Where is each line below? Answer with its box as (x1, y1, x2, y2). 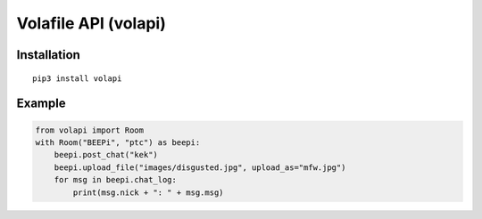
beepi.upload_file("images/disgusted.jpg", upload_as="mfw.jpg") (54, 162, 346, 173)
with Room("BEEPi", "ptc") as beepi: (35, 137, 201, 147)
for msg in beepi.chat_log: (54, 174, 178, 185)
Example (16, 96, 66, 111)
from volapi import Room (35, 125, 145, 135)
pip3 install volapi (32, 73, 122, 84)
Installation (16, 47, 80, 62)
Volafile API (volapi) (16, 13, 167, 33)
